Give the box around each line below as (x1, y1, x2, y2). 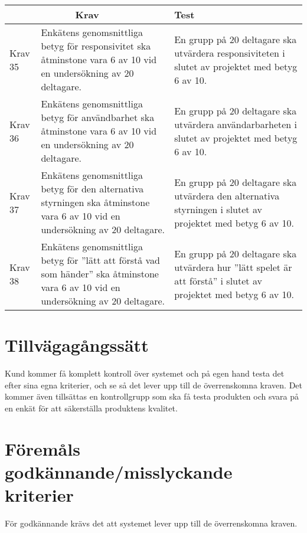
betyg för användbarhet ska (41, 110, 155, 124)
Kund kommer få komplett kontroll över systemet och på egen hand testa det (5, 367, 285, 380)
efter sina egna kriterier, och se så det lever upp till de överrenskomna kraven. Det (5, 378, 302, 391)
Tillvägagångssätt (5, 333, 149, 357)
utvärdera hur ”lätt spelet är (174, 260, 292, 274)
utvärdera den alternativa (174, 188, 280, 202)
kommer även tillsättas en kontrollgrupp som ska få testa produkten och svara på (5, 390, 299, 403)
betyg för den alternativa (41, 182, 144, 195)
